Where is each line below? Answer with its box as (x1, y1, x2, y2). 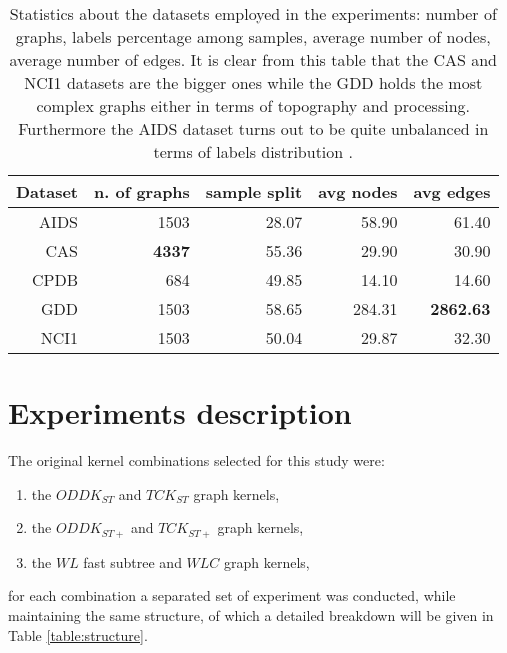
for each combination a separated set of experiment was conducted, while (8, 585, 456, 606)
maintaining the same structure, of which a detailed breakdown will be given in (8, 604, 494, 625)
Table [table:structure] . (8, 624, 148, 645)
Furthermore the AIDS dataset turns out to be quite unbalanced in (18, 117, 489, 140)
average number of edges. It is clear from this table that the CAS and (9, 48, 498, 71)
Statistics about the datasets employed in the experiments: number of (9, 2, 497, 25)
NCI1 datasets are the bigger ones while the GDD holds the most (24, 71, 483, 94)
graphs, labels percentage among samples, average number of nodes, (15, 25, 491, 48)
